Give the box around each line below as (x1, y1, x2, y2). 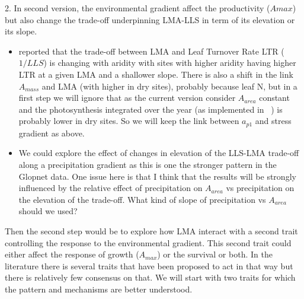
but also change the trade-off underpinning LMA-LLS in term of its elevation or (5, 13, 295, 26)
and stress (255, 114, 292, 127)
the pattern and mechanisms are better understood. (5, 282, 193, 295)
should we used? (18, 205, 78, 217)
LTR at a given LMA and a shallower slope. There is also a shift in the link (18, 68, 293, 80)
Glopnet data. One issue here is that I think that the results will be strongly (18, 170, 296, 182)
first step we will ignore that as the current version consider (18, 91, 236, 104)
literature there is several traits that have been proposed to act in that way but (5, 259, 293, 272)
